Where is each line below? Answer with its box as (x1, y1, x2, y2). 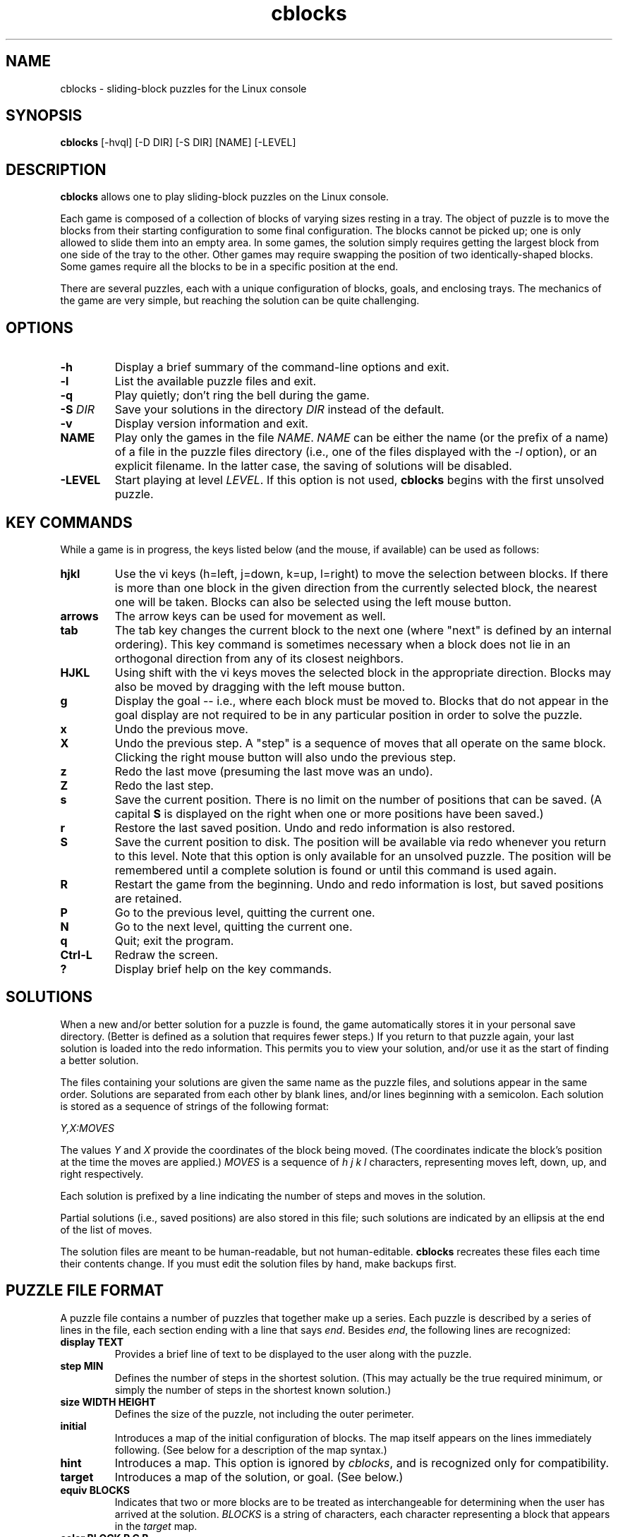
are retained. (114, 891, 182, 905)
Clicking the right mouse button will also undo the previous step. (114, 749, 456, 764)
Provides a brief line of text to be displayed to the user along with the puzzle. (114, 1347, 472, 1360)
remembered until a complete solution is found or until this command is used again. (114, 862, 557, 877)
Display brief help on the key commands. (114, 961, 332, 976)
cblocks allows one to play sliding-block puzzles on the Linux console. (60, 191, 389, 203)
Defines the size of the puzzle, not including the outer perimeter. (114, 1407, 414, 1420)
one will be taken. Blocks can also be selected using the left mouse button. (114, 594, 511, 609)
